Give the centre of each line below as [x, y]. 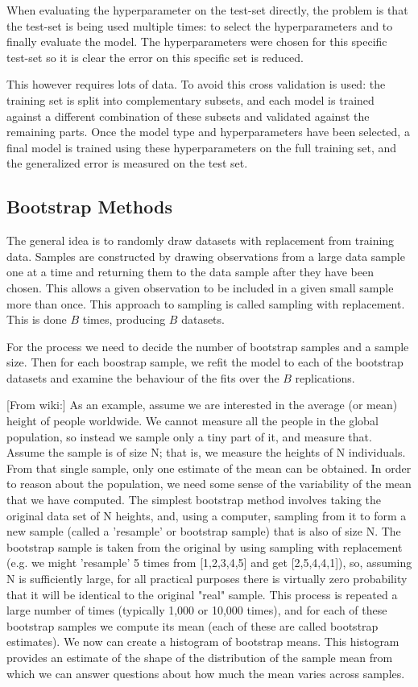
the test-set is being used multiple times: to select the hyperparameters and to [200, 25]
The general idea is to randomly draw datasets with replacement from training [201, 240]
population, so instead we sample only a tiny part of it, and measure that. [189, 436]
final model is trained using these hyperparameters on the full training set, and [202, 147]
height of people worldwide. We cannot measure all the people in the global [192, 421]
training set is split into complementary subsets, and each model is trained [190, 99]
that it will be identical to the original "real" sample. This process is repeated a [202, 594]
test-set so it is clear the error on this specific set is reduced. [155, 57]
